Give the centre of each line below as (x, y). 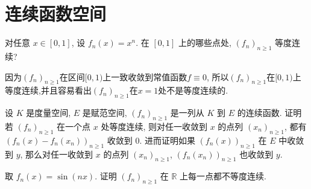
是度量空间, (49, 113)
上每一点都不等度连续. (223, 176)
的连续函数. (259, 113)
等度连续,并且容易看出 (48, 90)
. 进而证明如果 (167, 140)
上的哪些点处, (205, 43)
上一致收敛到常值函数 (145, 76)
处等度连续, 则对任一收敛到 (154, 126)
